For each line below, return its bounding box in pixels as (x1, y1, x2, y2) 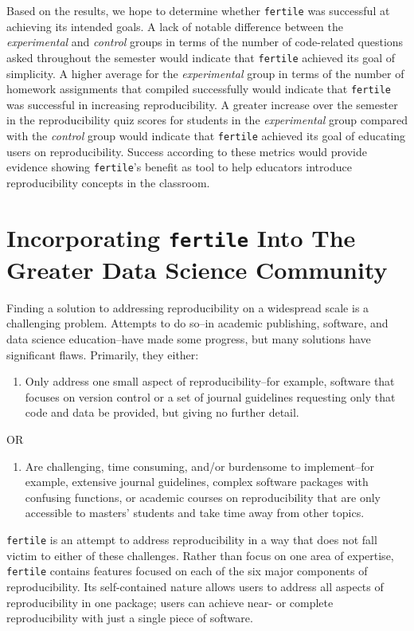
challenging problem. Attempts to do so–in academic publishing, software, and (6, 315, 389, 331)
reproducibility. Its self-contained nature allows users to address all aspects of (6, 578, 384, 594)
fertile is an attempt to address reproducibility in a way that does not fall (6, 531, 377, 547)
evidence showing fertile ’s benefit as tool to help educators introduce (6, 159, 352, 175)
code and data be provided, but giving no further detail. (25, 404, 299, 421)
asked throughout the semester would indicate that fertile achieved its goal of (6, 49, 395, 65)
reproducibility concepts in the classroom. (6, 174, 210, 190)
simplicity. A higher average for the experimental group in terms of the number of (6, 65, 404, 81)
